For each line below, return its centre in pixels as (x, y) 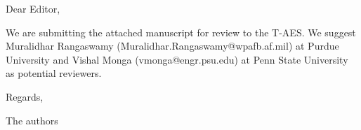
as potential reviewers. (54, 73)
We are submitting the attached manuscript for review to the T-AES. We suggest (181, 32)
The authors (32, 120)
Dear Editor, (33, 8)
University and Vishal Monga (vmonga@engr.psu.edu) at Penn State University (177, 59)
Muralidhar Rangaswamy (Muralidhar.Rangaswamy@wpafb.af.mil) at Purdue (172, 46)
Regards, (25, 96)
